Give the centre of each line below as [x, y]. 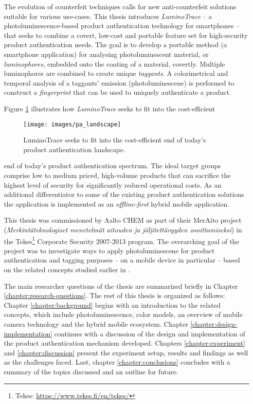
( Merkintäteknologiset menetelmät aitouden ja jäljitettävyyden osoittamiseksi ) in [123, 229]
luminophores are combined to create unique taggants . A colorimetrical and [116, 73]
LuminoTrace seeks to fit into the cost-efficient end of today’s [115, 140]
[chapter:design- [214, 324]
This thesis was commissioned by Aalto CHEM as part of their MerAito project [123, 220]
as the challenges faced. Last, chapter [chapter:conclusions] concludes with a [117, 362]
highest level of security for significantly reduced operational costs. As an [113, 184]
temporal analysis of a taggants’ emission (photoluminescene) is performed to [119, 82]
